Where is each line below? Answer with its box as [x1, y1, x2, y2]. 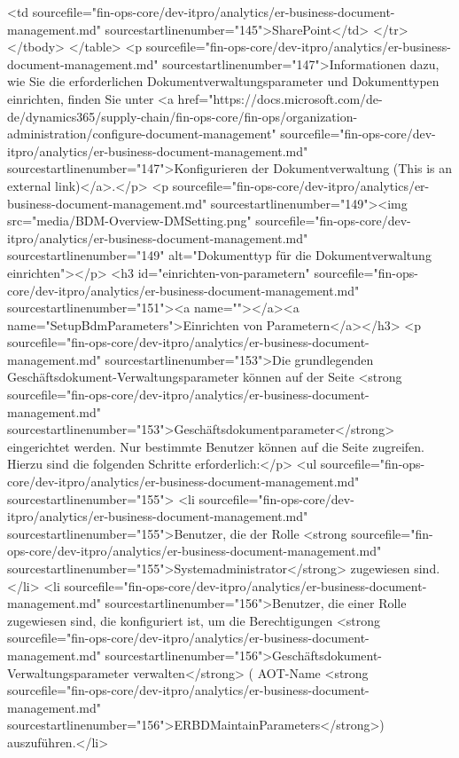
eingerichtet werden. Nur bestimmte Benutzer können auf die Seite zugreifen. [7, 437, 425, 455]
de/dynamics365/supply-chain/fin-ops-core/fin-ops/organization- [7, 107, 358, 125]
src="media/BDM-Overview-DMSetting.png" [7, 211, 252, 230]
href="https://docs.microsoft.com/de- [177, 89, 383, 107]
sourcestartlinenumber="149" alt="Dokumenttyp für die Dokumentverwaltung [7, 246, 432, 265]
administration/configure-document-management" [7, 124, 276, 143]
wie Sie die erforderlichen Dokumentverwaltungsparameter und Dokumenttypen [7, 72, 440, 91]
